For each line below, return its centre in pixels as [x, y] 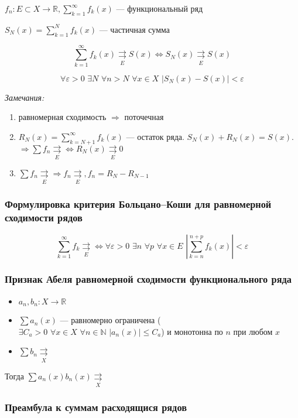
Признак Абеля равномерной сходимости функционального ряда [148, 279]
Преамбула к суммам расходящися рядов [96, 407]
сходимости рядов [44, 217]
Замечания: [25, 97]
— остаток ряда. [155, 136]
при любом [253, 331]
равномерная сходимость [62, 117]
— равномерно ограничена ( [110, 320]
